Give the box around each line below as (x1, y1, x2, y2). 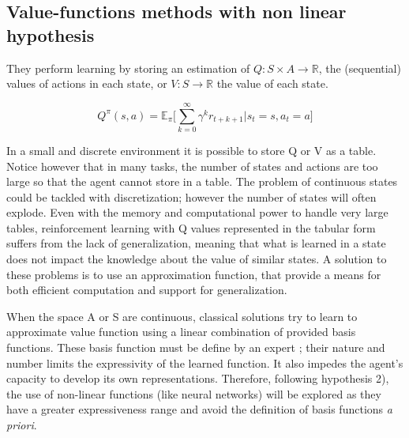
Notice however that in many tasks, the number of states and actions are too (6, 157, 378, 174)
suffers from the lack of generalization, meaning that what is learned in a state (6, 235, 386, 251)
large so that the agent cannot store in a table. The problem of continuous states (6, 173, 398, 190)
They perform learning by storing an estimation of (6, 59, 250, 76)
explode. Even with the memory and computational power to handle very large (6, 204, 388, 221)
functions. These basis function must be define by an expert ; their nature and (6, 339, 385, 356)
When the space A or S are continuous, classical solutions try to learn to (6, 308, 358, 324)
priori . (6, 417, 37, 432)
